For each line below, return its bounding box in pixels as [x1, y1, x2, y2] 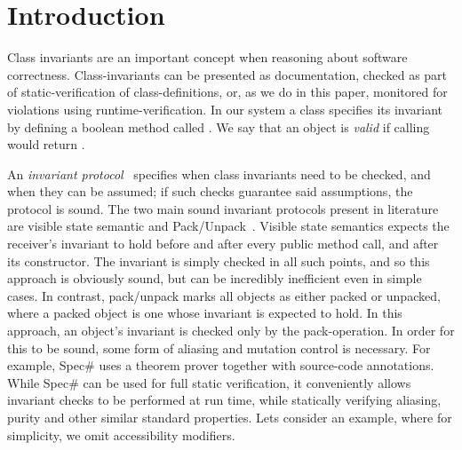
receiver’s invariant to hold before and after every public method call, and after [7, 234, 439, 253]
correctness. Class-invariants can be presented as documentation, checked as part [7, 65, 448, 83]
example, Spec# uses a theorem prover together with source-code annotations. [7, 356, 434, 375]
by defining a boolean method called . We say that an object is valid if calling [7, 117, 430, 136]
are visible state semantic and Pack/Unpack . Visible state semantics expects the [7, 217, 450, 235]
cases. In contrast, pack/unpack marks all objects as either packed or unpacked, [7, 286, 441, 304]
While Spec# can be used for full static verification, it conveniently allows [7, 373, 411, 391]
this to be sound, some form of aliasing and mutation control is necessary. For [7, 338, 431, 357]
